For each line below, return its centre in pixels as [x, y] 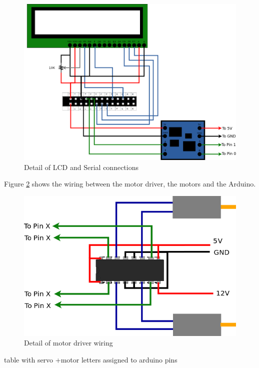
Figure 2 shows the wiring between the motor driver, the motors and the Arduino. [130, 184]
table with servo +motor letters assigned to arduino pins [91, 359]
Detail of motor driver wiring [68, 343]
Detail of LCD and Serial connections [81, 167]
